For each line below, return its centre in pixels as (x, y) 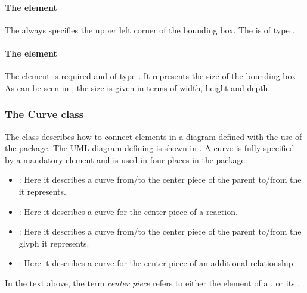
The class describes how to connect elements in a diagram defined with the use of (153, 136)
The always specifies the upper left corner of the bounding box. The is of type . (150, 29)
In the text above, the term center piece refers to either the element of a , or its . (153, 283)
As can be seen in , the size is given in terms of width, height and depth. (138, 87)
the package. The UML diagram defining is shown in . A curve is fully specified (150, 148)
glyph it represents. (54, 243)
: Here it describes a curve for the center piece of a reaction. (128, 211)
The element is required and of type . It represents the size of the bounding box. (152, 76)
